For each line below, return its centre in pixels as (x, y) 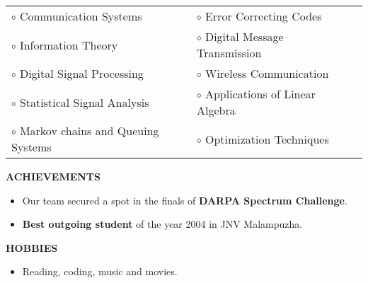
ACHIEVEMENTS (53, 176)
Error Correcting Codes (263, 16)
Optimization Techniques (267, 139)
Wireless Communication (267, 73)
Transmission (229, 53)
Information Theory (69, 45)
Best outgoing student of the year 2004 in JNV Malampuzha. (162, 224)
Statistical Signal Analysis (84, 102)
